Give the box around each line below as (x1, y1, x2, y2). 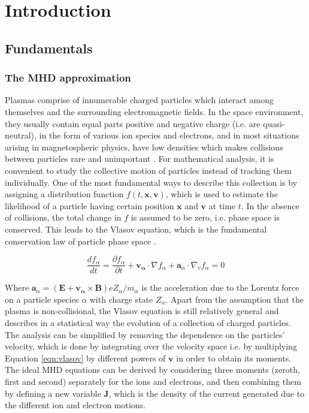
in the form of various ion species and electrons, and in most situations (39, 129, 299, 141)
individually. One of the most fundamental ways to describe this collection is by (5, 176, 298, 188)
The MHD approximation (5, 70, 131, 85)
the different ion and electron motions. (5, 399, 146, 411)
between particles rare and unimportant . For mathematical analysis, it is (5, 152, 274, 165)
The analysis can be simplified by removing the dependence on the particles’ (5, 328, 285, 340)
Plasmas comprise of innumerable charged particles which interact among (5, 94, 274, 106)
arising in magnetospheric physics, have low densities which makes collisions (5, 140, 283, 153)
